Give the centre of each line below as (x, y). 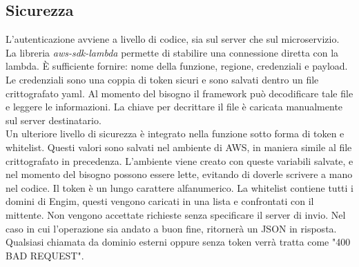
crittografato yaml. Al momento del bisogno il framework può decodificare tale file (179, 93)
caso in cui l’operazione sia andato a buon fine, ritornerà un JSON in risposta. (171, 228)
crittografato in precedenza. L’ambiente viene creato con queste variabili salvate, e (179, 160)
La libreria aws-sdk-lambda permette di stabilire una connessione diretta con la (172, 52)
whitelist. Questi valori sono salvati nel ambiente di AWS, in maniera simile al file (179, 147)
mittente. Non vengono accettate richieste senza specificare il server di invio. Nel (176, 214)
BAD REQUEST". (45, 255)
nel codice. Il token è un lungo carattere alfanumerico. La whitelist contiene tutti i (179, 187)
